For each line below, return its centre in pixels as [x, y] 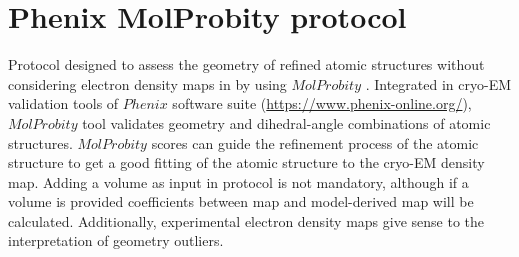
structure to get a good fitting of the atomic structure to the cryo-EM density [246, 162]
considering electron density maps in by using [147, 83]
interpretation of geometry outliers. [116, 240]
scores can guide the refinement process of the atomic [315, 142]
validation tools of [63, 103]
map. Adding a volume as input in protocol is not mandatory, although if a [238, 181]
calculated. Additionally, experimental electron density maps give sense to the [246, 220]
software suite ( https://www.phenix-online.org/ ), [322, 103]
